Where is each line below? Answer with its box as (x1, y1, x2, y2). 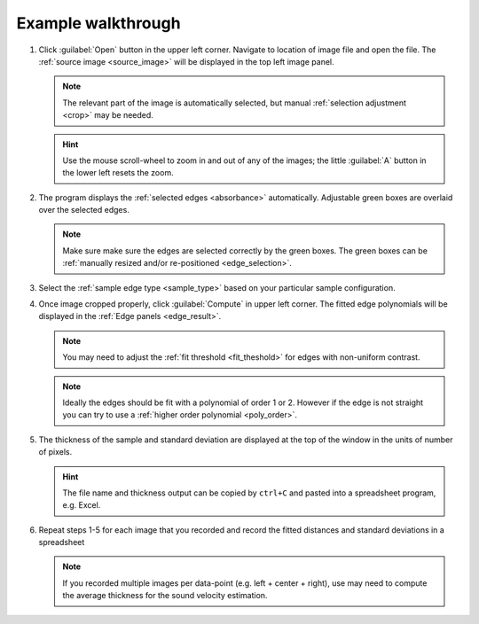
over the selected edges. (38, 205, 130, 215)
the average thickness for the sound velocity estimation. (62, 590, 268, 601)
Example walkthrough (16, 13, 181, 33)
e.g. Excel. (62, 500, 101, 511)
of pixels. (38, 447, 73, 457)
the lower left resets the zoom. (62, 168, 174, 178)
